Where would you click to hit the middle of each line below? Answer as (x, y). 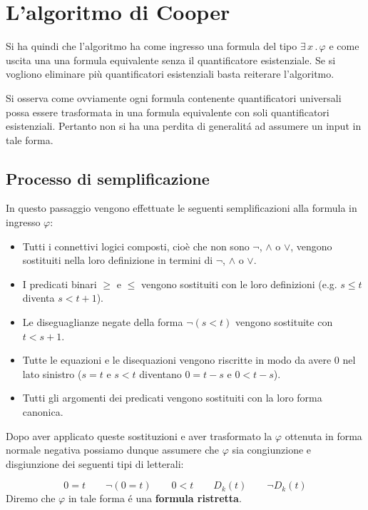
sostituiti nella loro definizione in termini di (118, 260)
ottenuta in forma (323, 435)
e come (344, 46)
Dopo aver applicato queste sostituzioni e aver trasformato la (139, 435)
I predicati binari (60, 284)
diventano (160, 373)
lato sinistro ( (52, 373)
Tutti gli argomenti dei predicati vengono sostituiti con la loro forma (172, 398)
